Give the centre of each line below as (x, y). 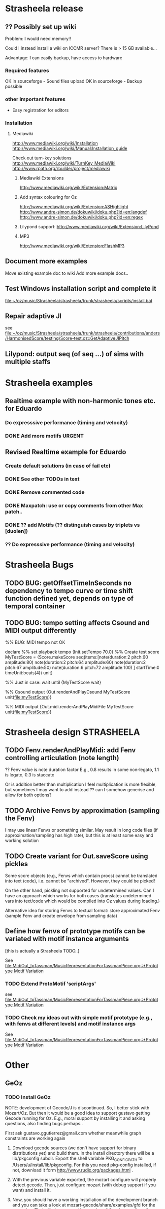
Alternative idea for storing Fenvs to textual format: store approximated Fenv (82, 911)
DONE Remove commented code (45, 492)
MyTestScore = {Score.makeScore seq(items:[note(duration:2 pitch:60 (77, 657)
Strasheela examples (49, 383)
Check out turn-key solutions (42, 158)
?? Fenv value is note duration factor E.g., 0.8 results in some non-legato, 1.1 (82, 769)
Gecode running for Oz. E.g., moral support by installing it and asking (75, 1118)
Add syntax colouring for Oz (48, 197)
